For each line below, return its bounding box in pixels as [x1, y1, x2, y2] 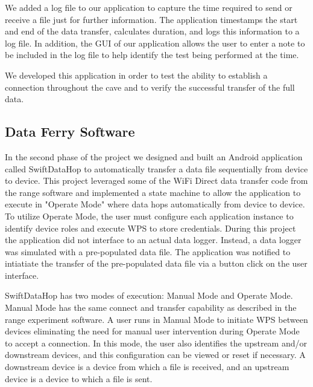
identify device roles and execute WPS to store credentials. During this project [5, 221, 296, 234]
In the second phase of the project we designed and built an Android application [5, 150, 303, 163]
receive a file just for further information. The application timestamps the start [5, 13, 298, 25]
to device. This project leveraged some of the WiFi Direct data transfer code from [5, 174, 308, 187]
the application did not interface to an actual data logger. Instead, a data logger [5, 233, 302, 246]
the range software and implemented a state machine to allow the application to [5, 186, 301, 198]
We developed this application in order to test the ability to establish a [5, 68, 268, 81]
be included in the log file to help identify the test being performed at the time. [5, 48, 299, 61]
